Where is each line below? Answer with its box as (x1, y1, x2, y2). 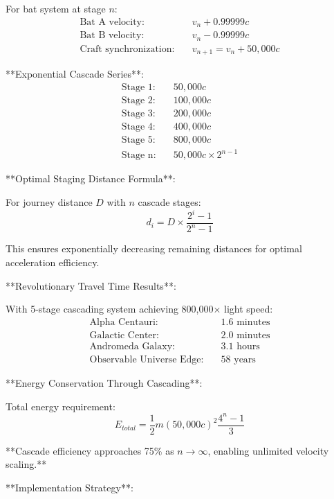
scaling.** (6, 457, 47, 471)
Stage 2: (121, 95, 156, 105)
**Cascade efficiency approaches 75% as (6, 443, 174, 457)
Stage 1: (121, 82, 156, 92)
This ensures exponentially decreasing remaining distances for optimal (6, 241, 302, 256)
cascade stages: (138, 194, 201, 209)
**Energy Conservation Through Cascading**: (6, 375, 203, 389)
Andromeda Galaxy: (89, 341, 175, 351)
